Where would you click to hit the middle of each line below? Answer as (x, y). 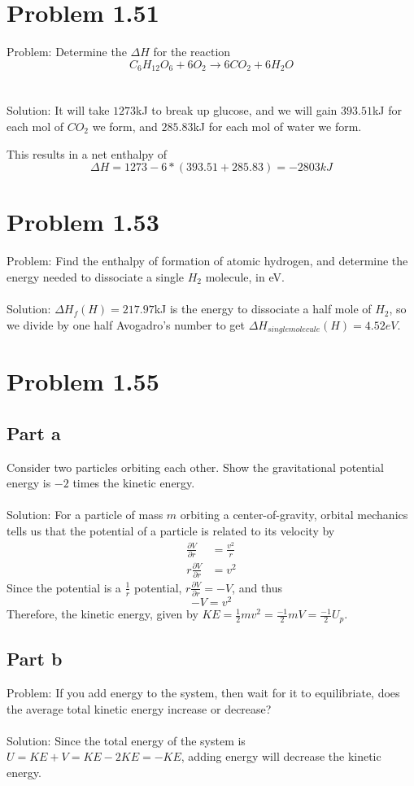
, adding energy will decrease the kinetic (281, 756)
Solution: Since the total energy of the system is (126, 740)
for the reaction (192, 52)
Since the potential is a (64, 587)
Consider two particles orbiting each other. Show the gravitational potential (195, 467)
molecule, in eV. (245, 276)
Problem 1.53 (83, 222)
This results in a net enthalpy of (87, 153)
